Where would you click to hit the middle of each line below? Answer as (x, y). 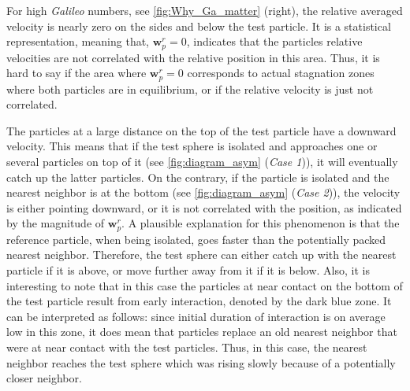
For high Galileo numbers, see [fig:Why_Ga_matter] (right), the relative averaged (205, 10)
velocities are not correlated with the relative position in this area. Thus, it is (193, 57)
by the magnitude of (56, 223)
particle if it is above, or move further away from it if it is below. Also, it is (188, 270)
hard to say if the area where (76, 73)
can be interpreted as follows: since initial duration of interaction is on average (196, 316)
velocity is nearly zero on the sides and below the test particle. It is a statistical (199, 26)
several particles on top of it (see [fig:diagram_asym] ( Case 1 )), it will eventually (202, 162)
